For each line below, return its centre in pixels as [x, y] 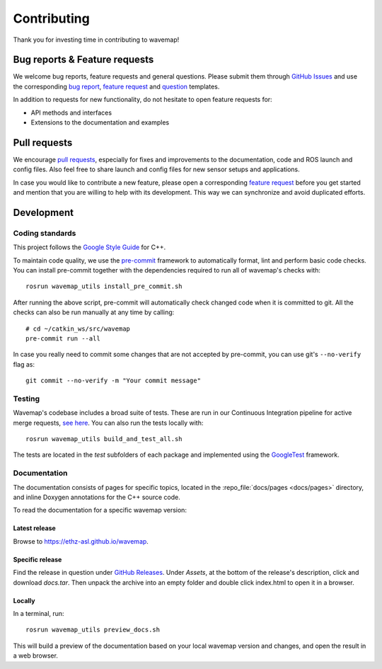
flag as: [24, 364]
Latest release [34, 528]
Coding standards [45, 233]
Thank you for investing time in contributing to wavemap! [96, 40]
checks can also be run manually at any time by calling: [94, 312]
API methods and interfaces [71, 113]
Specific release [37, 559]
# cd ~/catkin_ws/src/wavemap [78, 328]
